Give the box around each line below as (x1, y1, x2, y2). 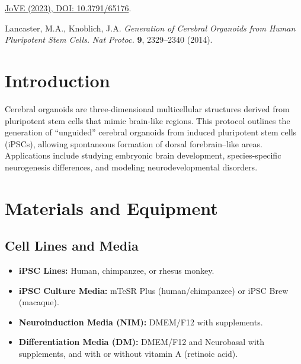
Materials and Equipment (5, 195, 218, 220)
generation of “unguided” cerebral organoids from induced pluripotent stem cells (5, 126, 297, 138)
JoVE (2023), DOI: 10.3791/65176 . (5, 2, 132, 14)
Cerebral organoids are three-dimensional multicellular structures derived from (5, 102, 290, 115)
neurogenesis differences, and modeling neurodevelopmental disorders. (5, 160, 258, 173)
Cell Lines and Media (5, 236, 139, 255)
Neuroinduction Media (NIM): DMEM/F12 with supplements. (18, 315, 263, 328)
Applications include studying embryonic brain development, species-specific (5, 149, 281, 162)
